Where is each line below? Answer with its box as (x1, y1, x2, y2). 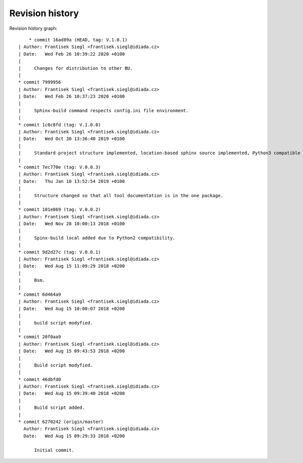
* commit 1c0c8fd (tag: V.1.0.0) (18, 122, 101, 127)
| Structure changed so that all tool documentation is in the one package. (18, 193, 224, 198)
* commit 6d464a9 (18, 292, 61, 297)
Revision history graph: (9, 25, 58, 31)
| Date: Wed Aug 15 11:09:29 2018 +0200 (18, 263, 125, 269)
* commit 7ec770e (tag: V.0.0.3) (18, 164, 101, 170)
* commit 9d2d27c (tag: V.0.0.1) (18, 249, 101, 255)
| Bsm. (18, 277, 45, 283)
